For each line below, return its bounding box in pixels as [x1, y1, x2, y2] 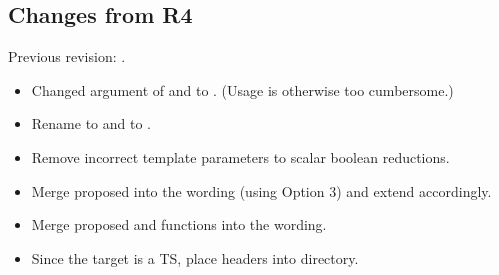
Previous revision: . [8, 46, 126, 67]
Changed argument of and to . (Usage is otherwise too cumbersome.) [31, 79, 454, 100]
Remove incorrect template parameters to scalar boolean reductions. [31, 146, 450, 167]
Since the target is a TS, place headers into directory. [31, 247, 359, 268]
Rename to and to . [31, 113, 151, 134]
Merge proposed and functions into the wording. [31, 214, 327, 235]
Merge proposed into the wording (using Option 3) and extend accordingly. [31, 180, 492, 201]
